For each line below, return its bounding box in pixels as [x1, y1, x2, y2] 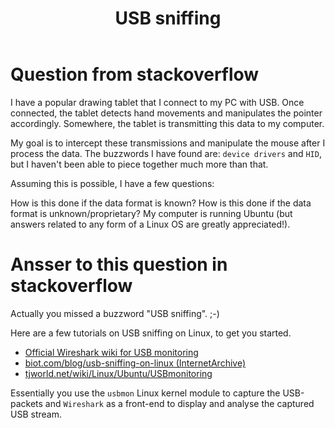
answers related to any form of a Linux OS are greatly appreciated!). [10, 218, 291, 230]
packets [10, 397, 43, 409]
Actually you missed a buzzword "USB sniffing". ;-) [10, 307, 220, 319]
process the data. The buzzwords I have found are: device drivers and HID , [10, 147, 322, 159]
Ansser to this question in [10, 253, 228, 276]
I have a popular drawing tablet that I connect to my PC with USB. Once [10, 96, 305, 108]
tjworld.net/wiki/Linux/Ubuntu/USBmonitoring [24, 367, 213, 379]
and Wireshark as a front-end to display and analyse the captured [44, 397, 315, 409]
